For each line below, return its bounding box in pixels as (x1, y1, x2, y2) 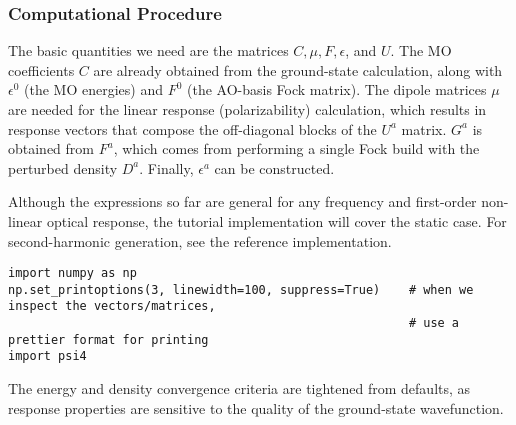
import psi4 (8, 349, 87, 364)
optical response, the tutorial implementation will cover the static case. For (46, 210, 507, 231)
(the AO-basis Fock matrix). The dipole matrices (187, 79, 487, 100)
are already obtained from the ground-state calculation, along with (93, 59, 503, 80)
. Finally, (139, 157, 194, 178)
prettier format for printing (8, 332, 209, 347)
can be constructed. (214, 157, 335, 178)
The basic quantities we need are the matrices (8, 40, 289, 61)
